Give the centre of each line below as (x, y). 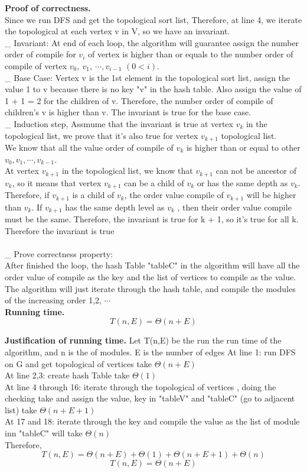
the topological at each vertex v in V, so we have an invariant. (117, 31)
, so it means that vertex (57, 182)
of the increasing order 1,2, (53, 300)
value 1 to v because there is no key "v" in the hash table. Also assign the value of (153, 89)
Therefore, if (27, 195)
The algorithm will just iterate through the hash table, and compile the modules (150, 288)
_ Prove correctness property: (59, 253)
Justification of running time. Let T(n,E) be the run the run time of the (143, 340)
